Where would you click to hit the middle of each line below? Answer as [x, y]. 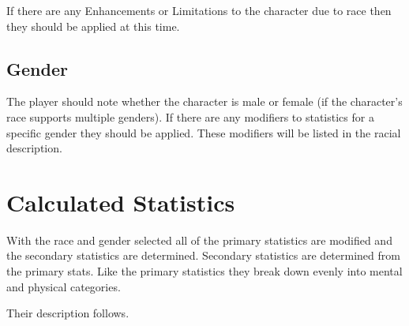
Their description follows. [68, 313]
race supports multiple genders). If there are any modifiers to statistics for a [190, 116]
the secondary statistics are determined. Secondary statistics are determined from [203, 255]
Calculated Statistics [121, 202]
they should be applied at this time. [93, 26]
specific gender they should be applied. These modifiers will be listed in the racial [204, 132]
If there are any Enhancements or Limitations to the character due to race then [199, 10]
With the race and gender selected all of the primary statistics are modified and [199, 240]
